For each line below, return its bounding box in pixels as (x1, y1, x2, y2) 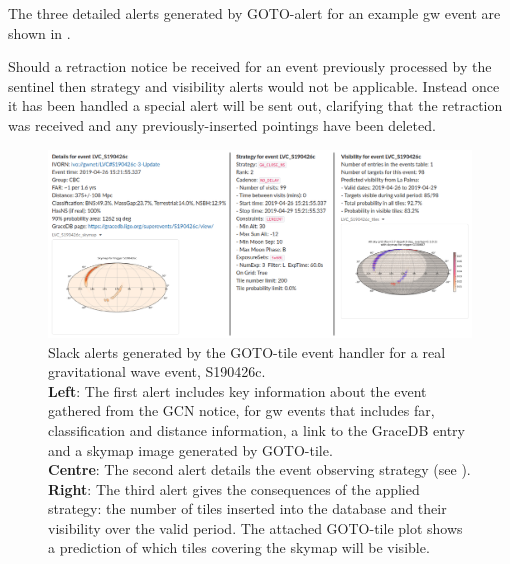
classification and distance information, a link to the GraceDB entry (48, 419, 465, 440)
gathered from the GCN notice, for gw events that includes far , (48, 400, 435, 421)
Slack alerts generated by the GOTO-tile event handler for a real (48, 341, 446, 362)
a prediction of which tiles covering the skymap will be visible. (48, 537, 430, 558)
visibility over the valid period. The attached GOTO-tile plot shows (48, 517, 463, 538)
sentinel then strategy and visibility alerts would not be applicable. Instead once (8, 75, 500, 96)
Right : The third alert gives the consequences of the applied (48, 478, 420, 499)
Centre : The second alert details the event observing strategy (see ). (48, 459, 471, 480)
